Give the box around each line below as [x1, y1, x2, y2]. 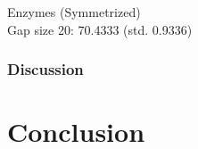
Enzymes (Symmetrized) [7, 3, 141, 21]
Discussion [7, 58, 84, 80]
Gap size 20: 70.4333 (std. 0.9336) [7, 20, 193, 38]
